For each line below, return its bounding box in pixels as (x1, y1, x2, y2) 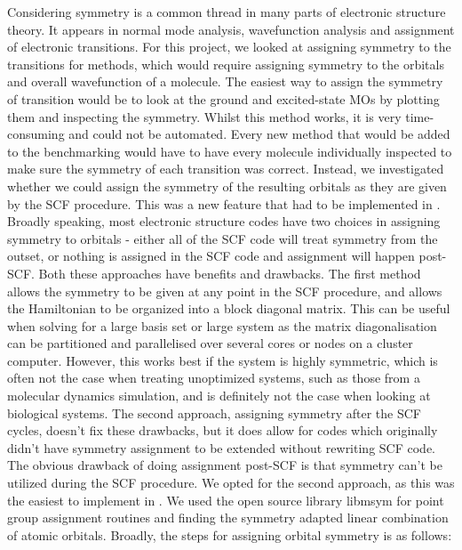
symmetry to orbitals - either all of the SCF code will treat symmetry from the (7, 229, 438, 247)
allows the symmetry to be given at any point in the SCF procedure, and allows (7, 281, 442, 300)
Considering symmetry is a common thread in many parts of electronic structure (7, 3, 446, 20)
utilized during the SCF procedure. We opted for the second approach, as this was (7, 473, 455, 492)
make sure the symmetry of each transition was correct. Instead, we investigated (7, 159, 444, 178)
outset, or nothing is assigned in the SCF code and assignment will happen (7, 247, 415, 265)
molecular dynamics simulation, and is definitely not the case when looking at (7, 386, 431, 405)
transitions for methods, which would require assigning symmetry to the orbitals (7, 54, 444, 73)
